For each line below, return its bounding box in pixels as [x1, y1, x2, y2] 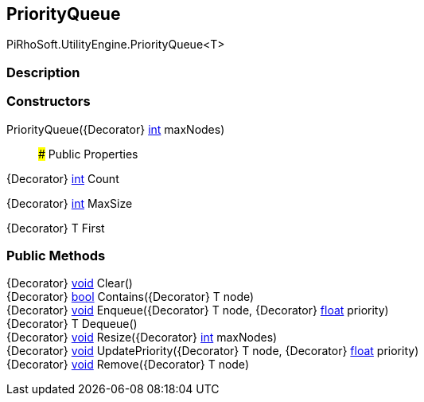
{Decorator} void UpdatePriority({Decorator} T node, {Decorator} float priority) [6, 344, 419, 358]
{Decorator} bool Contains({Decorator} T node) [6, 290, 255, 304]
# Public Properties [38, 146, 138, 161]
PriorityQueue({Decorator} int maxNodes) [6, 122, 225, 136]
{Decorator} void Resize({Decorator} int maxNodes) [6, 330, 278, 345]
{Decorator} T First [6, 221, 105, 235]
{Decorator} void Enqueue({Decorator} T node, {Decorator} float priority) [6, 303, 389, 318]
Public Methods [6, 247, 106, 263]
